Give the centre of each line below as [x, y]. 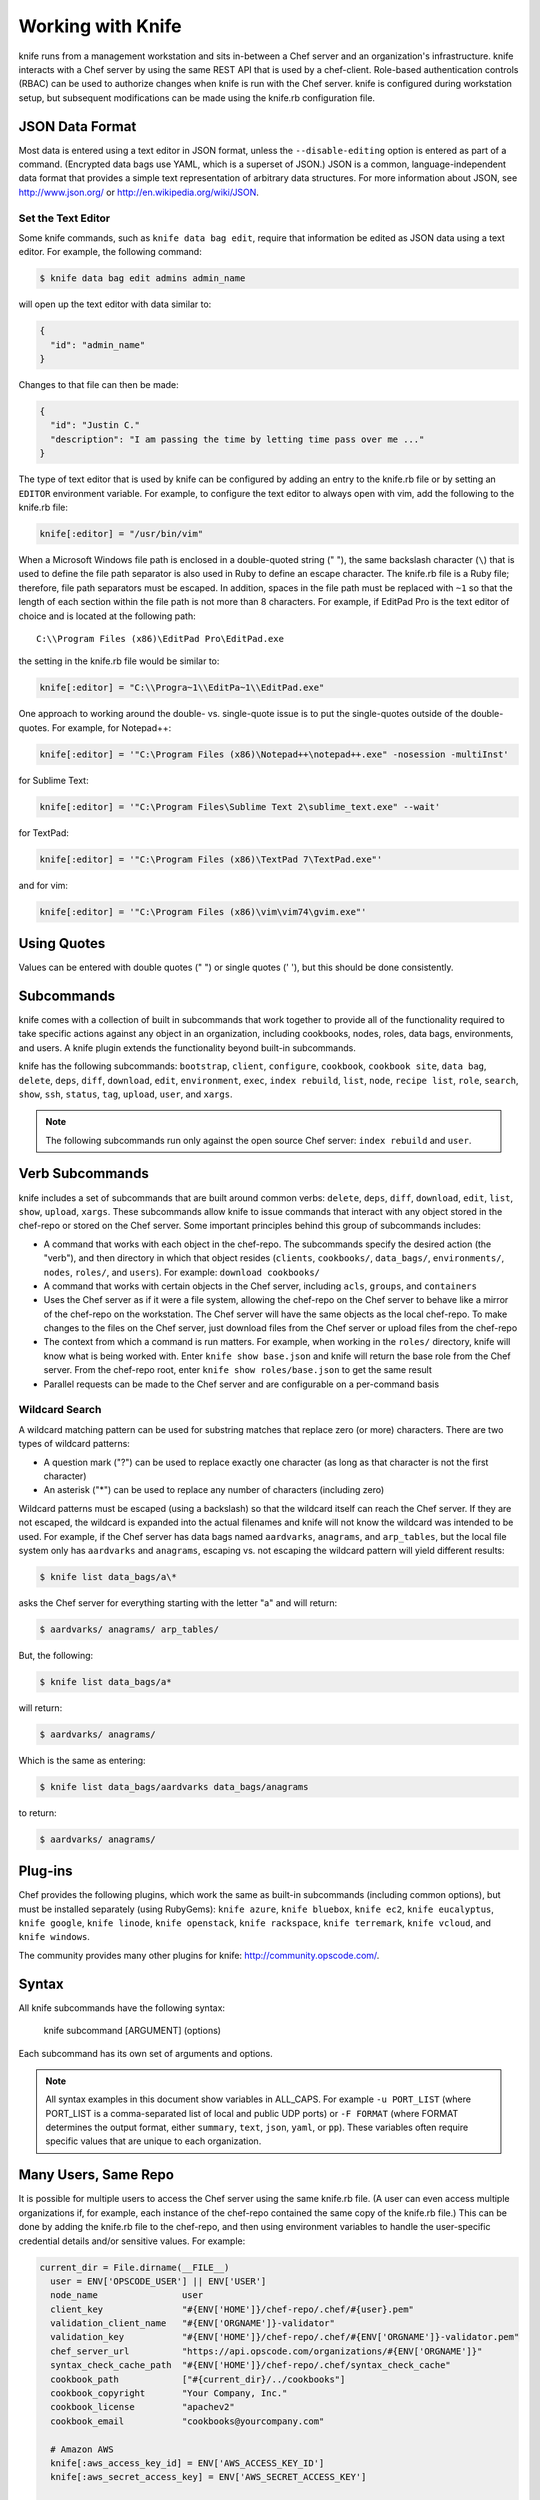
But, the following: [56, 1655]
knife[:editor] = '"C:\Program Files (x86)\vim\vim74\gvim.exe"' [203, 911]
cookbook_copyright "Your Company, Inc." [169, 2393]
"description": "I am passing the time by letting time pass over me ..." [237, 439]
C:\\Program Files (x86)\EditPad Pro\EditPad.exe [160, 638]
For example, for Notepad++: [111, 727]
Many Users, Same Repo [96, 2175]
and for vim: [43, 885]
